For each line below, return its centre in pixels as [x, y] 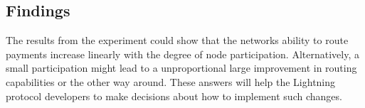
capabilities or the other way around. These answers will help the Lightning [171, 81]
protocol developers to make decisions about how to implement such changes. [174, 96]
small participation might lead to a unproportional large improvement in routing [181, 68]
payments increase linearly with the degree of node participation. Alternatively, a [182, 54]
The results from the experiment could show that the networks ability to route [177, 40]
